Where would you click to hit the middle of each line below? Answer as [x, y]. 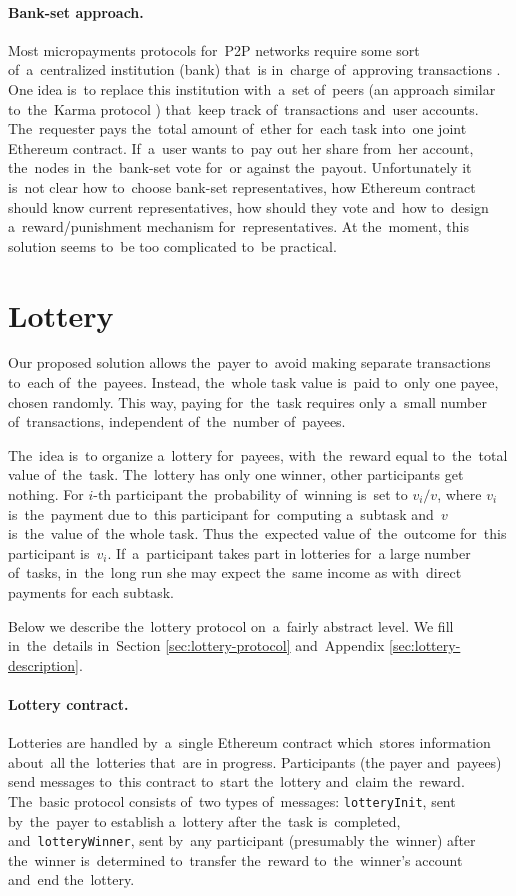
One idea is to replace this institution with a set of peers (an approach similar [252, 88]
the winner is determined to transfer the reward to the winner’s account [235, 859]
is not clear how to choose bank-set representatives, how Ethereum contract [242, 186]
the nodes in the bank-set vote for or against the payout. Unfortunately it [240, 167]
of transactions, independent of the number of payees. [177, 421]
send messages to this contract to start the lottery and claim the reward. [236, 781]
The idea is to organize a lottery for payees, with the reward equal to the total [258, 454]
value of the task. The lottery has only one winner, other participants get [236, 474]
